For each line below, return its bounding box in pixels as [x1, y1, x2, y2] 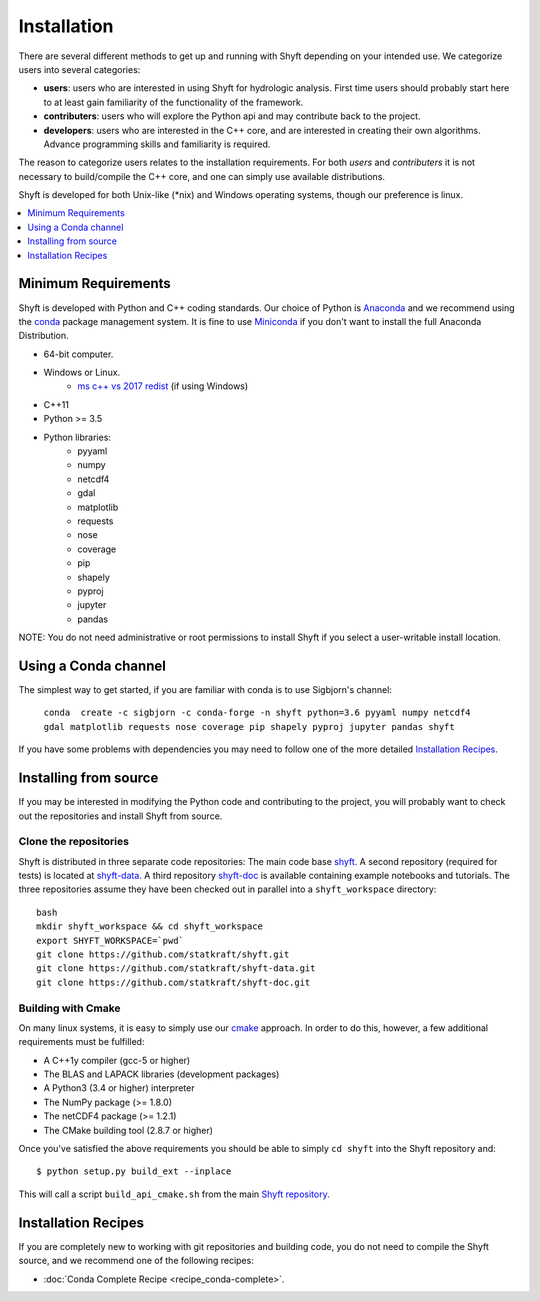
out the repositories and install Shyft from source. [18, 810, 223, 822]
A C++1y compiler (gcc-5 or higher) [43, 1054, 191, 1066]
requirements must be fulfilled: [18, 1036, 145, 1048]
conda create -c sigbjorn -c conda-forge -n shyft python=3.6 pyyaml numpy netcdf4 [43, 707, 471, 719]
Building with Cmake [18, 1001, 121, 1015]
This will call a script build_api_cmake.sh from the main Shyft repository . [18, 1188, 330, 1200]
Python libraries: [43, 431, 112, 443]
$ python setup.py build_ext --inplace [36, 1166, 232, 1177]
